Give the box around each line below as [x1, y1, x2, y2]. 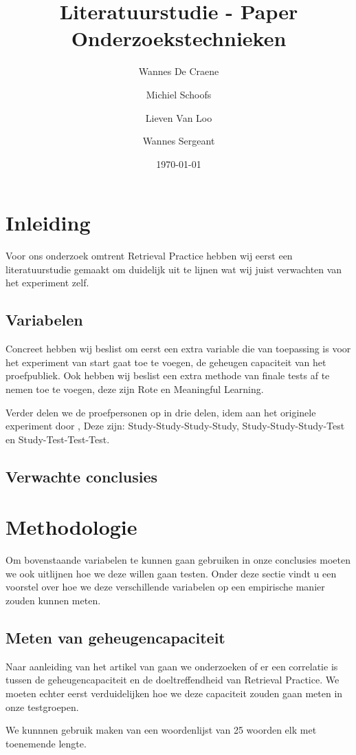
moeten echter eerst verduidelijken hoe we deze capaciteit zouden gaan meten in [5, 686, 343, 701]
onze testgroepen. [5, 699, 79, 714]
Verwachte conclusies [5, 465, 157, 487]
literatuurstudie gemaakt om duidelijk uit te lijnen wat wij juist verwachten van [5, 262, 342, 276]
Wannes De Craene [138, 64, 219, 78]
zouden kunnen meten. [5, 593, 101, 608]
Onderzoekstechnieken [71, 24, 287, 52]
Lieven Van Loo [145, 110, 212, 125]
